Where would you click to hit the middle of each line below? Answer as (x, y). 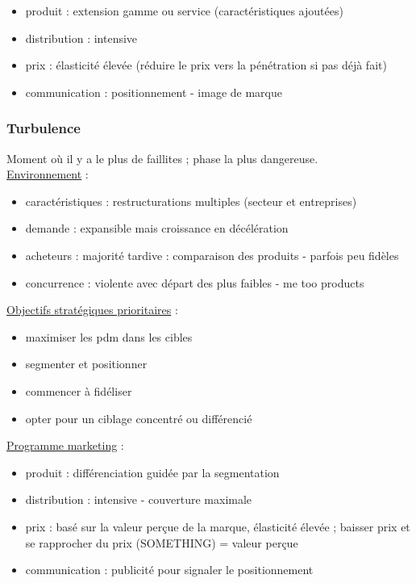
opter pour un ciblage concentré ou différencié (139, 418)
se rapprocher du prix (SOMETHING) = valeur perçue (162, 542)
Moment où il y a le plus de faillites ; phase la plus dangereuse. (162, 158)
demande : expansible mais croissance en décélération (157, 228)
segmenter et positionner (86, 364)
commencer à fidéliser (79, 390)
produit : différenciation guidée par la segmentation (152, 472)
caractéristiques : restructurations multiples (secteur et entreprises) (191, 201)
